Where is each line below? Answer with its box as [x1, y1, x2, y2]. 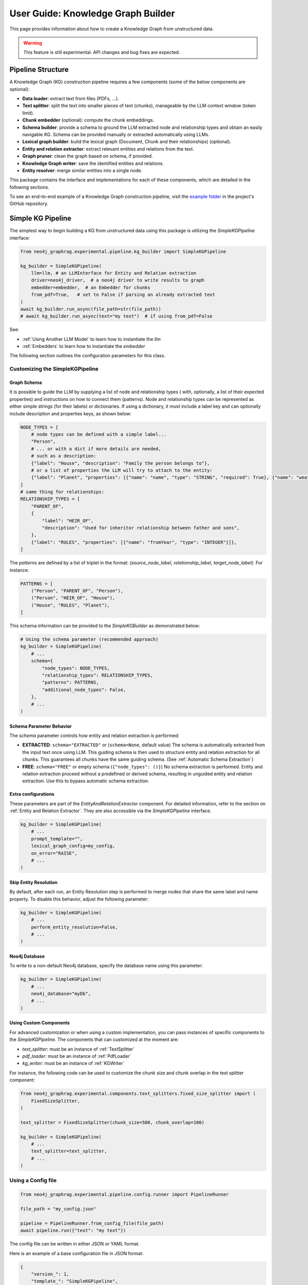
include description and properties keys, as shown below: [9, 410, 132, 416]
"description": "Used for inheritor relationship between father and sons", [42, 525, 240, 531]
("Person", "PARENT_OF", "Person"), [31, 588, 123, 594]
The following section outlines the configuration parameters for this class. [9, 353, 166, 359]
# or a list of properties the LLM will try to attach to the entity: [31, 467, 213, 473]
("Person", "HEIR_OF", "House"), [31, 595, 115, 601]
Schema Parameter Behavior [9, 723, 72, 729]
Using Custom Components [9, 1020, 70, 1026]
